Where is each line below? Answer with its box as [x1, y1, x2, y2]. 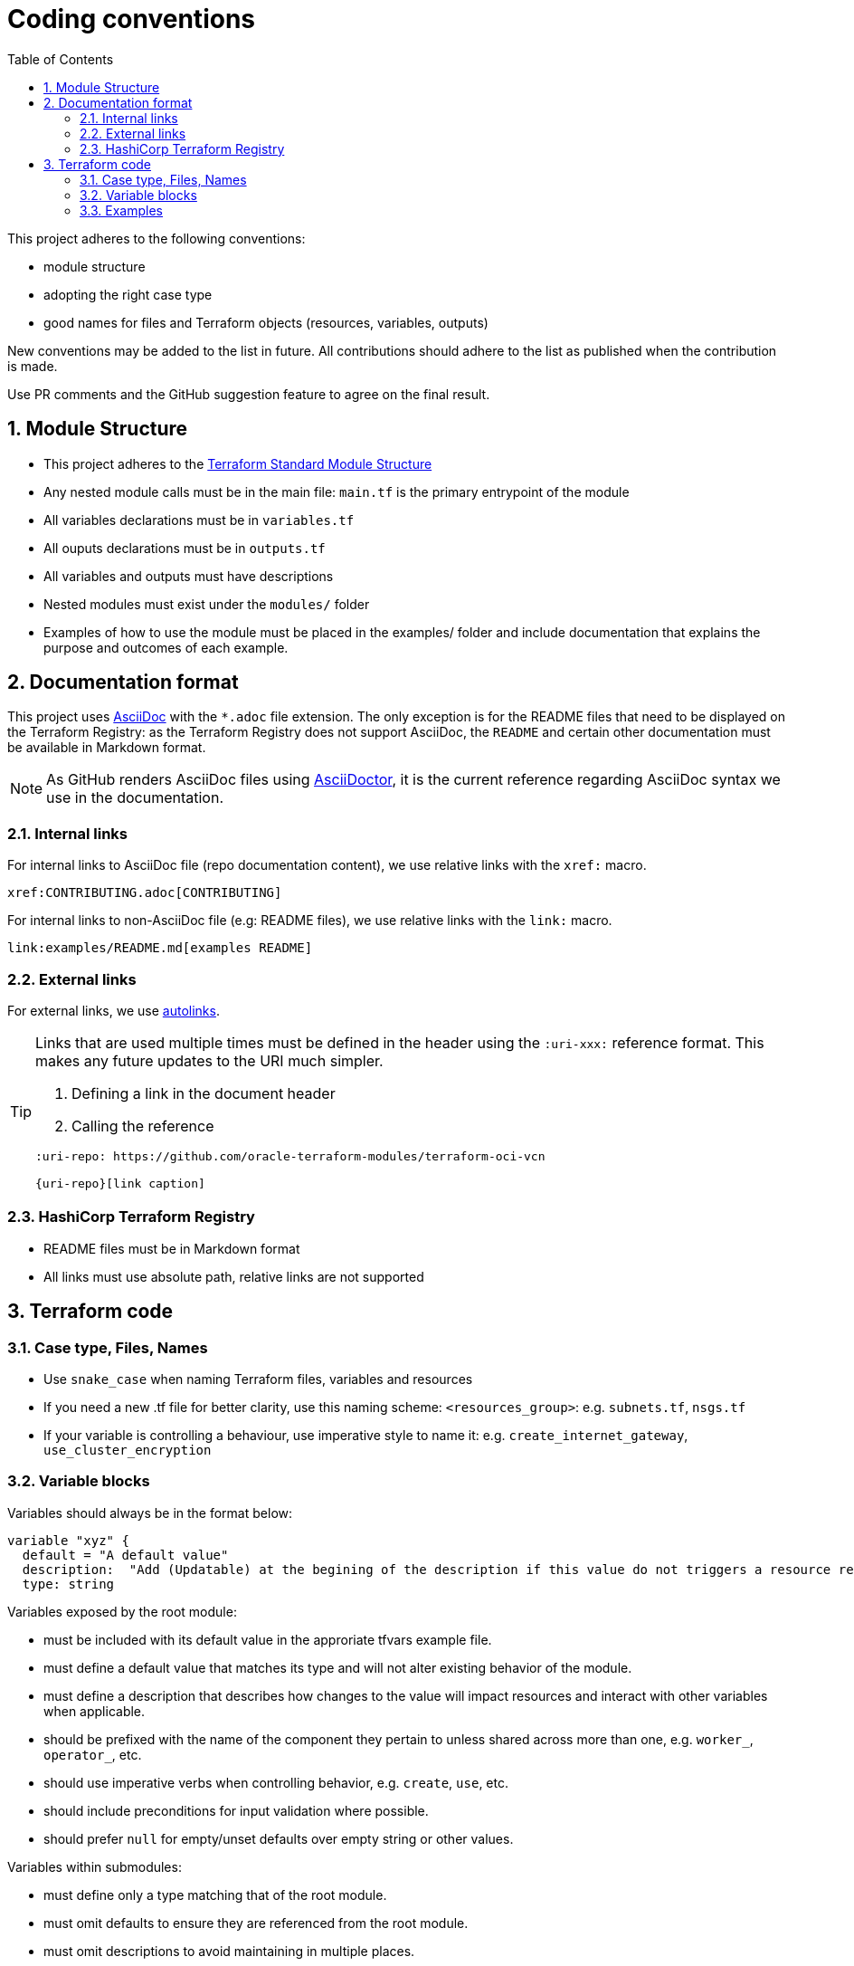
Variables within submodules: [7, 1858, 182, 1875]
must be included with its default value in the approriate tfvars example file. [43, 1631, 492, 1647]
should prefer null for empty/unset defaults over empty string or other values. [43, 1830, 514, 1847]
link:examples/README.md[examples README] [7, 940, 313, 956]
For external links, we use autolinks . [7, 1002, 220, 1018]
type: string [22, 1576, 115, 1591]
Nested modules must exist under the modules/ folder [43, 596, 370, 612]
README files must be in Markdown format [43, 1240, 300, 1256]
